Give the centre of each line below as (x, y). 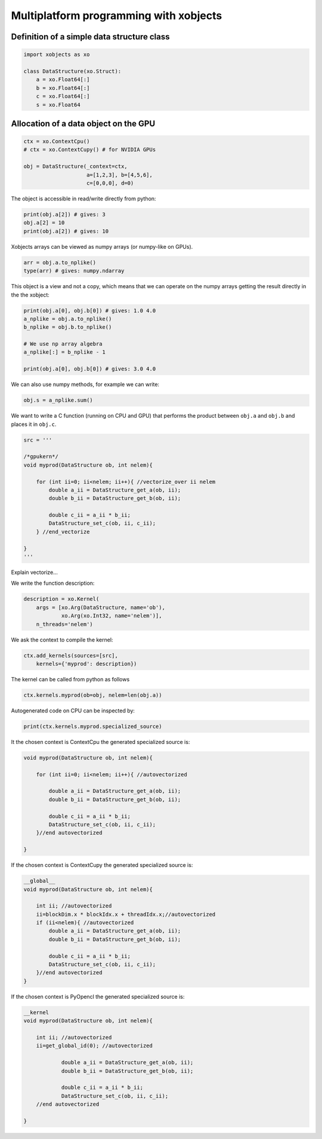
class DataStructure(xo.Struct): (72, 71)
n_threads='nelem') (65, 624)
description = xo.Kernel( (61, 599)
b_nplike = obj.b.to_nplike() (68, 327)
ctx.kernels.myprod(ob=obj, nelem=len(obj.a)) (93, 695)
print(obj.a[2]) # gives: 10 (66, 231)
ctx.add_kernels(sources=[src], (71, 655)
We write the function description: (53, 583)
